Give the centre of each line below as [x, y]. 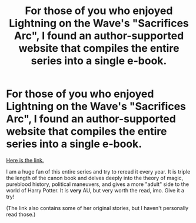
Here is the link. [25, 160]
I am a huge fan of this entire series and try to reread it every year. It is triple [98, 171]
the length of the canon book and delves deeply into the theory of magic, [95, 178]
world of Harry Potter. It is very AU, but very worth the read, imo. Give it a [95, 190]
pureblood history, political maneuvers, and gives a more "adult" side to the [98, 184]
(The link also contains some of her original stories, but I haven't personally [97, 208]
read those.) [21, 214]
